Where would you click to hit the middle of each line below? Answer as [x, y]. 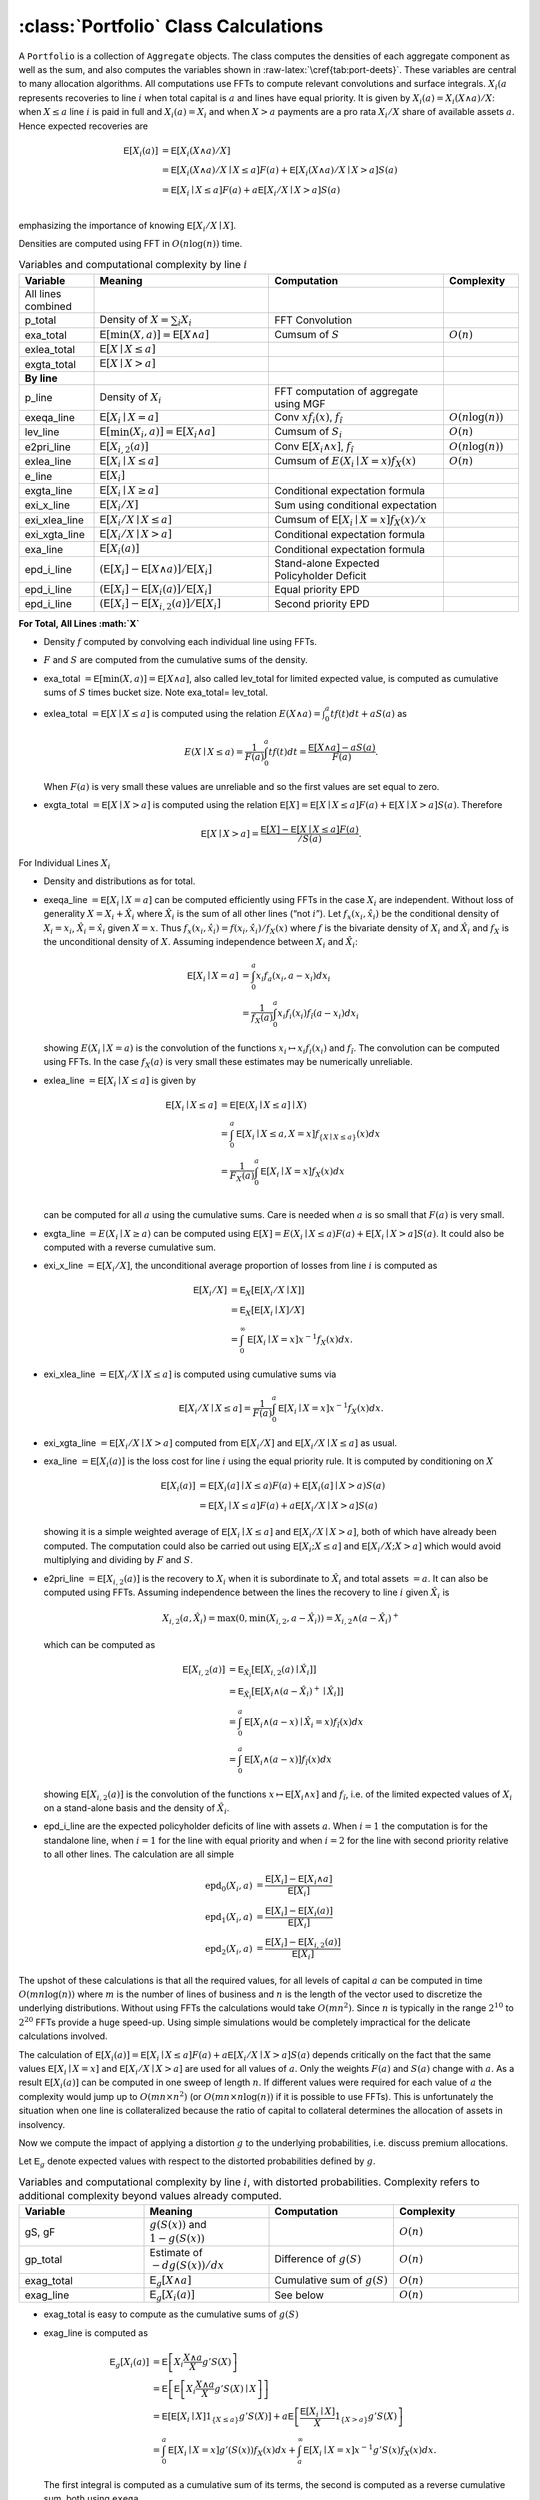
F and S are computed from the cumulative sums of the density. [176, 660]
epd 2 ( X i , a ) [229, 1950]
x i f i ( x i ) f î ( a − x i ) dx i [318, 1014]
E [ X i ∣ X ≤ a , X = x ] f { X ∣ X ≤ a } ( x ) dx [308, 1135]
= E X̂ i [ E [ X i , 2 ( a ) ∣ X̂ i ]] [272, 1671]
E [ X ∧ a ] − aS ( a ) [342, 748]
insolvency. [41, 2124]
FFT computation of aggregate [346, 391]
